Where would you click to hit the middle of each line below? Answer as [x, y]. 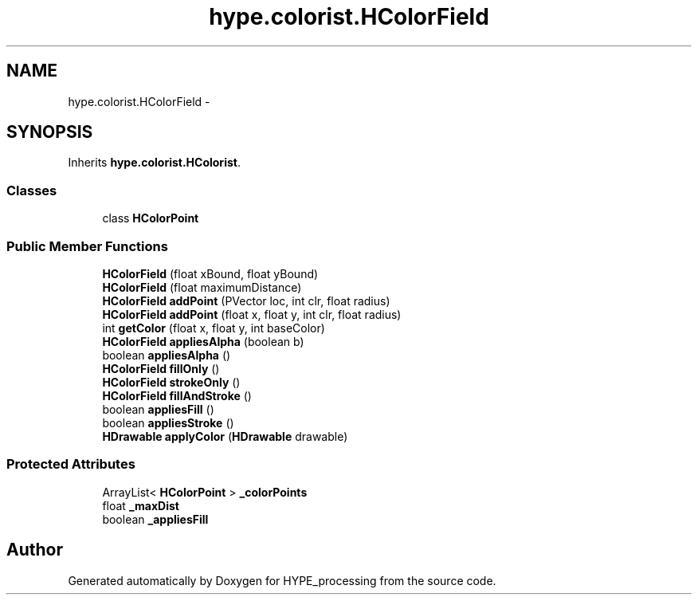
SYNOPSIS [50, 132]
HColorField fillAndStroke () [177, 395]
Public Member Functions [87, 246]
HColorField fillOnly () [161, 368]
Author [35, 550]
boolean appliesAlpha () [167, 355]
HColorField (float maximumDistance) [202, 287]
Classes [32, 190]
